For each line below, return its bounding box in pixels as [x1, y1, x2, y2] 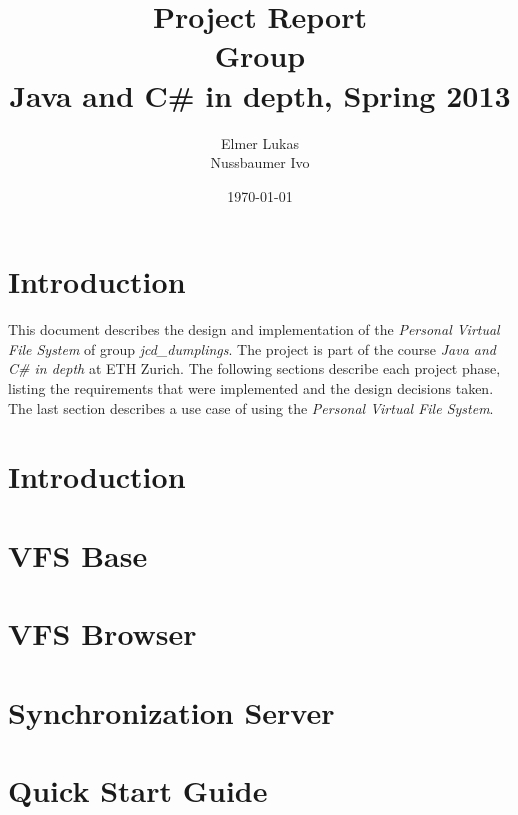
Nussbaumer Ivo [210, 152, 310, 173]
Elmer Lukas [221, 132, 299, 153]
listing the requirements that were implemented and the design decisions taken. [8, 378, 494, 398]
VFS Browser [8, 613, 197, 654]
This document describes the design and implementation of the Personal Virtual [8, 319, 500, 340]
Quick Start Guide [8, 769, 268, 810]
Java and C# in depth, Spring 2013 [9, 74, 511, 115]
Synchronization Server [8, 691, 335, 732]
